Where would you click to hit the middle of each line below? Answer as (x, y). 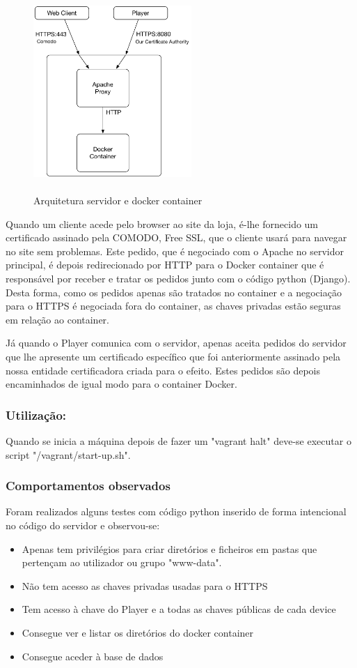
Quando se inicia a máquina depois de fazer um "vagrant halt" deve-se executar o (178, 441)
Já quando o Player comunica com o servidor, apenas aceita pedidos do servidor (176, 343)
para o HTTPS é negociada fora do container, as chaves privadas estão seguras (173, 306)
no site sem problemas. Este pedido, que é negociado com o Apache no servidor (175, 251)
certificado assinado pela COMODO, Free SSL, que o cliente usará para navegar (176, 237)
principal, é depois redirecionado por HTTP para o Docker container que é (165, 265)
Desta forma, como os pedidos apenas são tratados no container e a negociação (174, 292)
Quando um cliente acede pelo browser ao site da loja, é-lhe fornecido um (162, 223)
